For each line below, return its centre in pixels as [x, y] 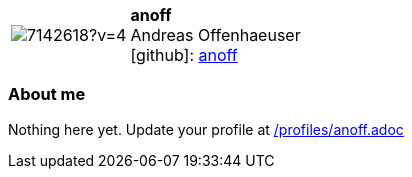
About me [47, 94]
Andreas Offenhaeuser [215, 35]
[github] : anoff [184, 55]
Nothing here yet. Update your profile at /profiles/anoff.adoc [206, 129]
